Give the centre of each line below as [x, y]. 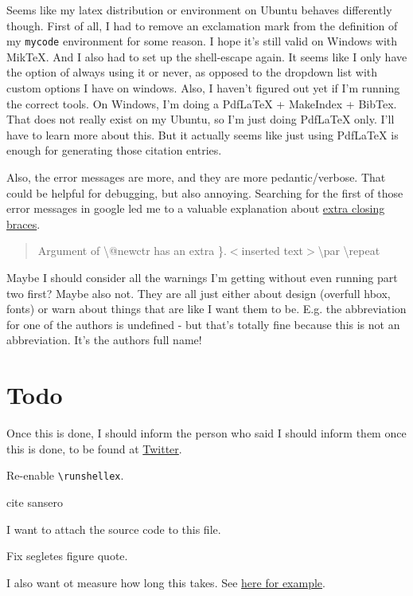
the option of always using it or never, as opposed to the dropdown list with [192, 72]
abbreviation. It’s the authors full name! [104, 340]
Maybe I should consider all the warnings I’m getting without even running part [202, 277]
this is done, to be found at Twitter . [94, 448]
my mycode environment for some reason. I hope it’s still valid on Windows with [202, 41]
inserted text [272, 251]
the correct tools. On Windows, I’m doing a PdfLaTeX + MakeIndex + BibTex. [202, 103]
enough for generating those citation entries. [114, 150]
